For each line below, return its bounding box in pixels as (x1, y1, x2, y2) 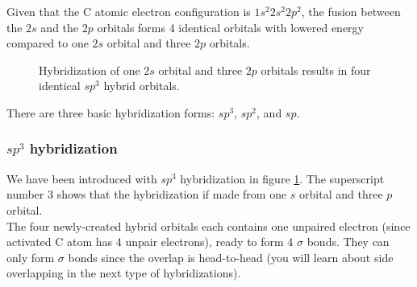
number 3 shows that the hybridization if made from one (6, 186, 287, 203)
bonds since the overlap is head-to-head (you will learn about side (68, 248, 394, 265)
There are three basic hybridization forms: (6, 104, 215, 121)
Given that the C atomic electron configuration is (6, 3, 251, 19)
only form (6, 248, 55, 265)
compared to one (6, 35, 89, 51)
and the (40, 18, 79, 35)
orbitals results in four (261, 61, 371, 78)
